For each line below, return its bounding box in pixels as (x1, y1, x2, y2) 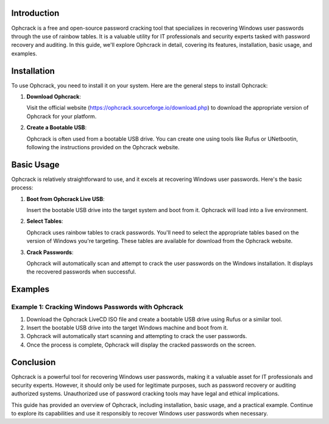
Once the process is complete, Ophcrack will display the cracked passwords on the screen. (26, 341, 256, 348)
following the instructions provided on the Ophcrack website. (26, 143, 180, 150)
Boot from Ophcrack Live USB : (26, 195, 105, 202)
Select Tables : (26, 217, 63, 225)
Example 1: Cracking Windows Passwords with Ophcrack (11, 303, 183, 311)
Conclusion (11, 357, 56, 367)
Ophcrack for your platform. (26, 113, 97, 120)
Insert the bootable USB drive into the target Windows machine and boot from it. (26, 323, 228, 331)
